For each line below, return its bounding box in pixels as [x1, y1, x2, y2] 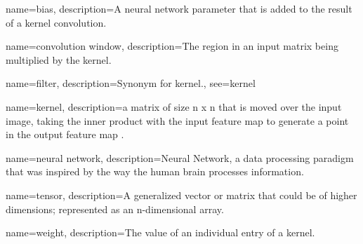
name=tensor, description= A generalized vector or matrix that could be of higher [6, 187, 357, 202]
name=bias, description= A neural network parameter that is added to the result [6, 1, 352, 15]
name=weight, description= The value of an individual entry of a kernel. [6, 225, 315, 240]
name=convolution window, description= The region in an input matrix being [6, 39, 338, 53]
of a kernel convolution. [6, 15, 107, 29]
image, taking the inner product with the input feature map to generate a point [6, 113, 349, 128]
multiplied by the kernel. [6, 52, 112, 67]
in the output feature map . [6, 127, 124, 142]
